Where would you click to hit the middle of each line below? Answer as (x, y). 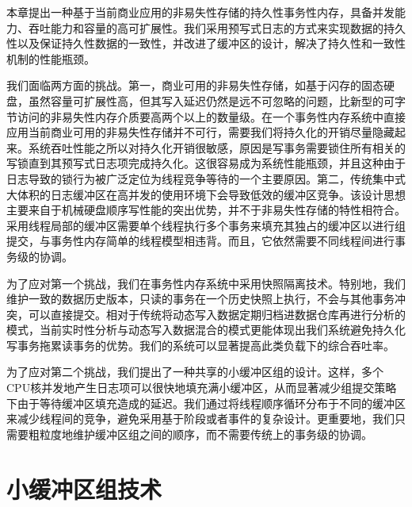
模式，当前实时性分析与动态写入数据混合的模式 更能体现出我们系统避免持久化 (206, 330)
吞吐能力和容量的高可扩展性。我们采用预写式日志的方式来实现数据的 (206, 27)
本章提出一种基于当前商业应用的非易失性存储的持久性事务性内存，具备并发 (200, 12)
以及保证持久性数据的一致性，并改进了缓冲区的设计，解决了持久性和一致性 (211, 43)
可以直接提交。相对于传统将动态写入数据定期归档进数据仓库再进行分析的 (217, 314)
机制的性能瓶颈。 (51, 58)
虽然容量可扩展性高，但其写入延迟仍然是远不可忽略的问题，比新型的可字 (217, 100)
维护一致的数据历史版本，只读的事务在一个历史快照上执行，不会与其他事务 (200, 299)
